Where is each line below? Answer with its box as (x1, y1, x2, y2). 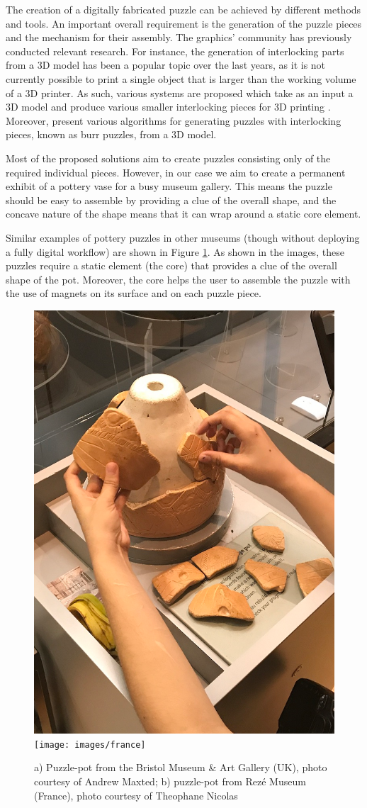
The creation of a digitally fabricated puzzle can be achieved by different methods (6, 2, 361, 16)
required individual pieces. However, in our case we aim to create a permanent (6, 164, 346, 179)
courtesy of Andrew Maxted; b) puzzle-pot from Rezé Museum (34, 773, 306, 788)
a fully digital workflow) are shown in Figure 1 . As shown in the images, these (6, 244, 344, 259)
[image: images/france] (34, 739, 146, 750)
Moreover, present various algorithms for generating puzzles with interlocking (6, 113, 341, 128)
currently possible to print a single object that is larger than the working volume (6, 71, 356, 86)
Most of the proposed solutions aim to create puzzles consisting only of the (6, 150, 331, 165)
